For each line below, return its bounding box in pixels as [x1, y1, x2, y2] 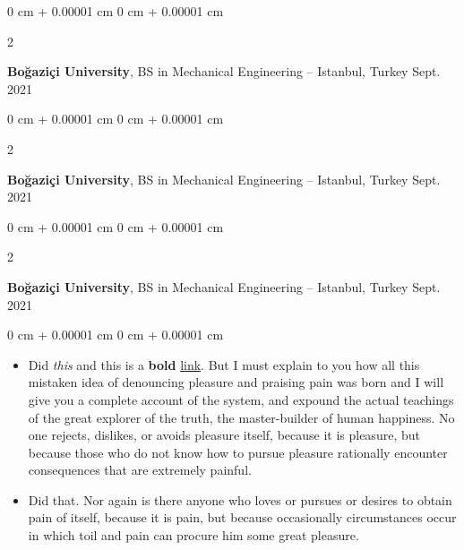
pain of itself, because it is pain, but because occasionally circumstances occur [28, 508, 457, 527]
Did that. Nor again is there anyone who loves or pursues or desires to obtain [28, 490, 452, 509]
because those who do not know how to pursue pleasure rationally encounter [28, 443, 448, 461]
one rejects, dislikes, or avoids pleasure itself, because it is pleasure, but [28, 425, 420, 444]
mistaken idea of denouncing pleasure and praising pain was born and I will [28, 373, 444, 391]
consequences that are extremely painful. [28, 460, 252, 479]
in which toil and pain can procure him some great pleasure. [28, 526, 359, 545]
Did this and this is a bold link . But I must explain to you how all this [28, 355, 420, 374]
